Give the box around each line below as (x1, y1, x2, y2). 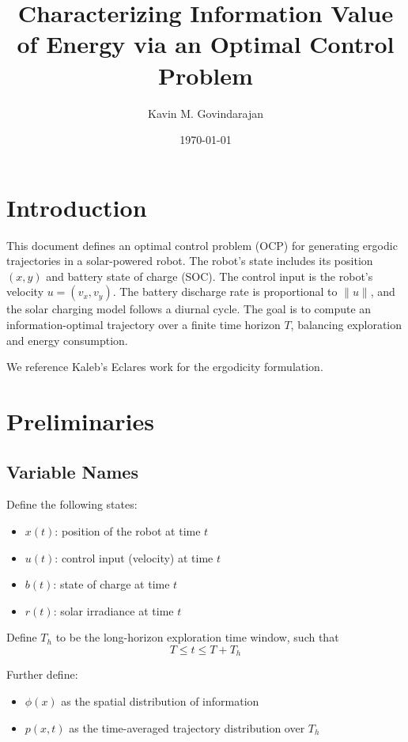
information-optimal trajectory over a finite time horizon (6, 316, 281, 332)
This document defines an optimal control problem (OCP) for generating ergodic (6, 237, 398, 253)
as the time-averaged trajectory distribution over (69, 719, 305, 736)
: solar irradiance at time (53, 602, 174, 619)
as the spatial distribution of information (61, 692, 259, 709)
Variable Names (6, 459, 138, 483)
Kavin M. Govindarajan (147, 104, 264, 121)
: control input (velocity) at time (55, 549, 213, 566)
